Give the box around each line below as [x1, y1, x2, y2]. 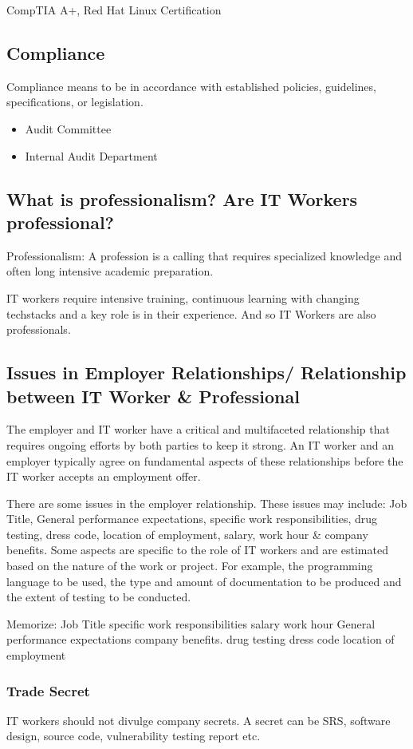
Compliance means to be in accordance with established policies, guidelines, [6, 77, 376, 94]
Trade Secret [6, 680, 90, 700]
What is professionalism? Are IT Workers [6, 186, 358, 211]
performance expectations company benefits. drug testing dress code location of [6, 631, 395, 648]
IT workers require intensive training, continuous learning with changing [6, 289, 360, 306]
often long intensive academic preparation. [6, 263, 214, 279]
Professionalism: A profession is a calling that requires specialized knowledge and [6, 247, 403, 264]
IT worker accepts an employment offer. [6, 468, 201, 485]
